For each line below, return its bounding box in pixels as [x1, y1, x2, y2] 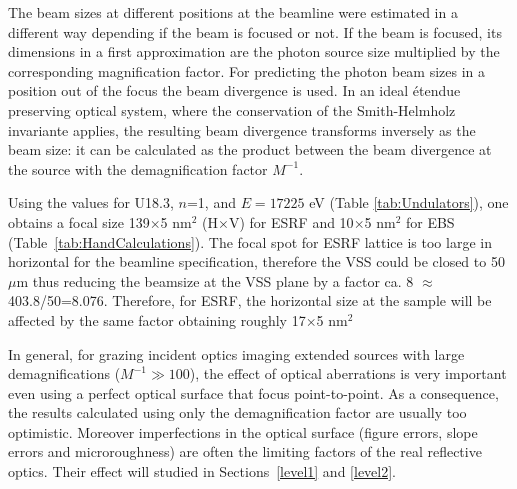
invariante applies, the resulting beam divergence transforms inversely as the [8, 119, 476, 140]
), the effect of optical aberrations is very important [189, 363, 507, 384]
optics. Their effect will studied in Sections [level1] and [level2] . [8, 461, 397, 482]
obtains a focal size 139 [8, 211, 150, 232]
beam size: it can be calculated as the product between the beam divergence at [8, 139, 492, 160]
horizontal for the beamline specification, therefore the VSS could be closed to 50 [8, 251, 505, 272]
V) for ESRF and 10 [228, 211, 354, 232]
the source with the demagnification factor [8, 158, 268, 179]
